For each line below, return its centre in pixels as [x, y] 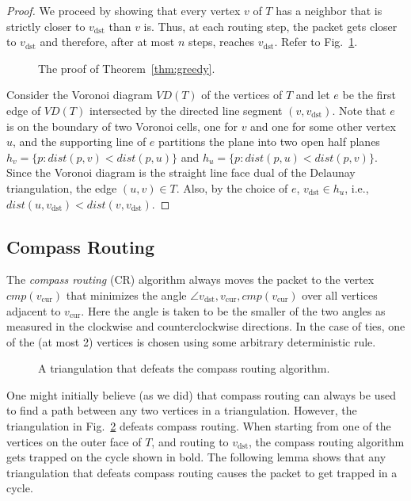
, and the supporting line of [80, 142]
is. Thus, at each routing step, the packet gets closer [270, 26]
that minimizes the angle [126, 294]
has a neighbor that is [329, 10]
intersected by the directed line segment [186, 110]
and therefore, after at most [107, 42]
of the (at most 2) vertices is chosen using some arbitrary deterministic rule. [191, 341]
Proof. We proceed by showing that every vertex [124, 10]
